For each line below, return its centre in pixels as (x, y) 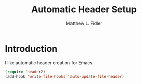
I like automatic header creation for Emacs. (49, 63)
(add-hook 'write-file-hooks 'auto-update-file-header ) (64, 76)
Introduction (31, 49)
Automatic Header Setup (84, 9)
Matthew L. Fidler (84, 23)
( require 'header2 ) (25, 72)
